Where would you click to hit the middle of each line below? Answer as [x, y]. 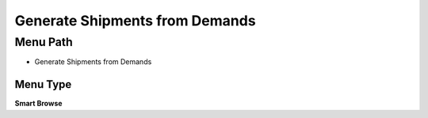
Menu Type [43, 84]
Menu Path [44, 42]
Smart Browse [38, 104]
